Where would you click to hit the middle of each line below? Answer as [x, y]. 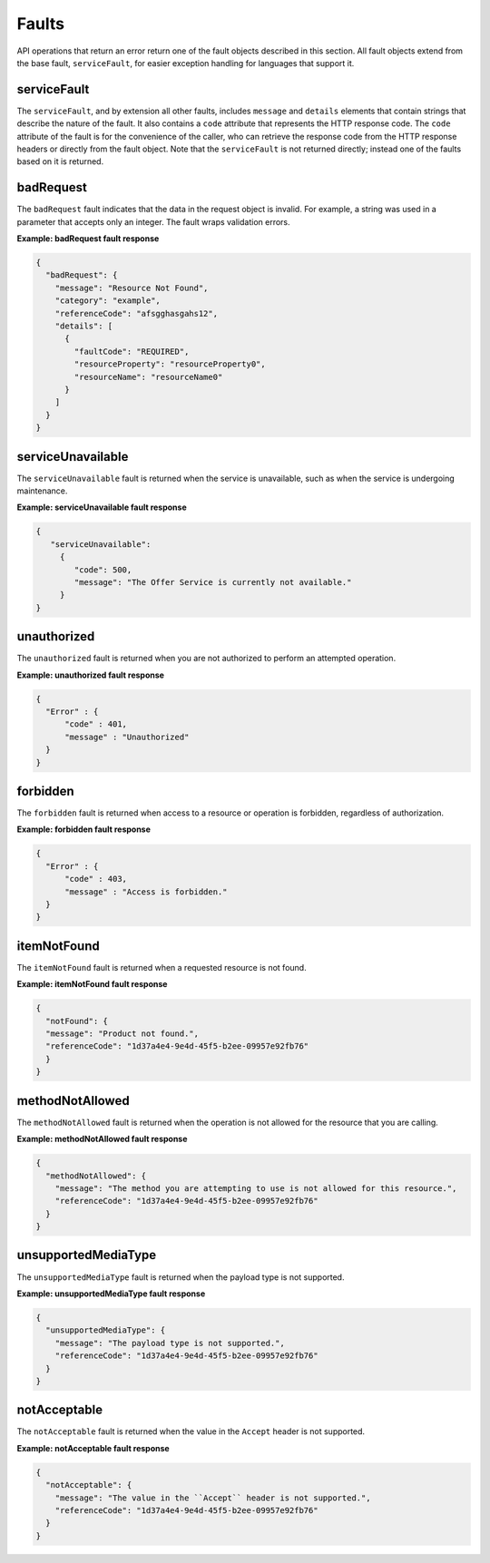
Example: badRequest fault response [88, 239]
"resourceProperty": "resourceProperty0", [170, 364]
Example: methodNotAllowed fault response [102, 1139]
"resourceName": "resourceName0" [148, 377]
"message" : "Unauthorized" [127, 737]
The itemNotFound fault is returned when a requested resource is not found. [162, 967]
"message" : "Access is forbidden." [146, 892]
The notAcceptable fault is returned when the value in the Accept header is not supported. [191, 1431]
